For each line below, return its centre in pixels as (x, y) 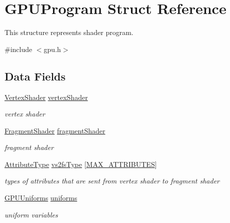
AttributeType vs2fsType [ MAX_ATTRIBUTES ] (81, 164)
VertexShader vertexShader (46, 97)
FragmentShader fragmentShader (55, 130)
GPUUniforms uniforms (41, 198)
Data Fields (35, 76)
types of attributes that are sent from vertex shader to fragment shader (112, 181)
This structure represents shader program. (69, 32)
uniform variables (31, 214)
